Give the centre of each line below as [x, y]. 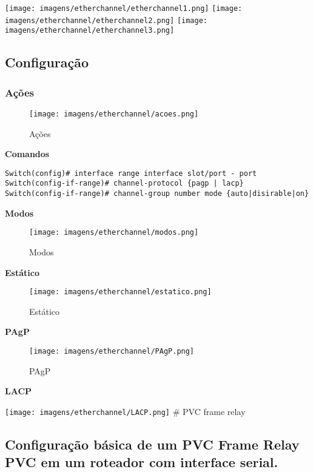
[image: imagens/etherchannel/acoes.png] [114, 114]
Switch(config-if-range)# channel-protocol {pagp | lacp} [124, 184]
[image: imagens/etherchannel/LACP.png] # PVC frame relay [125, 411]
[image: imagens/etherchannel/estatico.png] [120, 292]
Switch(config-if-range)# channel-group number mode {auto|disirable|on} [157, 194]
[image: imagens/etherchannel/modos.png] [114, 233]
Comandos [27, 154]
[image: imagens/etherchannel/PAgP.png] [112, 352]
